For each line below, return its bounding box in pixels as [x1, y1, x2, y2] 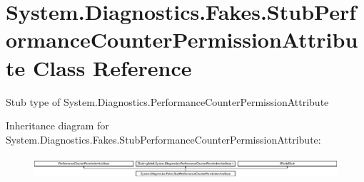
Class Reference [32, 53, 192, 82]
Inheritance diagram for [6, 118, 109, 133]
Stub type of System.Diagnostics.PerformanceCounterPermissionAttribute [6, 94, 329, 109]
